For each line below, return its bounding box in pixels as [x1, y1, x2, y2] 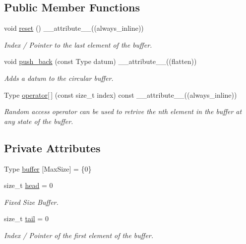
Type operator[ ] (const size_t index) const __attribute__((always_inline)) [4, 89, 237, 100]
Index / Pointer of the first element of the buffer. [4, 230, 154, 240]
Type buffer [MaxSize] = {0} [4, 163, 92, 174]
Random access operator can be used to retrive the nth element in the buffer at [4, 106, 242, 117]
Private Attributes [4, 140, 101, 155]
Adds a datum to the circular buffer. [4, 72, 114, 83]
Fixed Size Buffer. [4, 196, 59, 207]
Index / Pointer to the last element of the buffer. [4, 39, 152, 50]
